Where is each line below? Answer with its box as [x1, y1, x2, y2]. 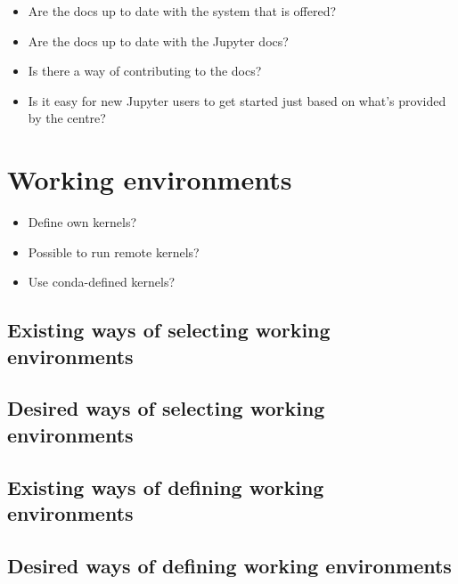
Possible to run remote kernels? [28, 242, 200, 261]
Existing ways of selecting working [7, 316, 331, 344]
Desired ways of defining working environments [7, 551, 452, 579]
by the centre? [28, 109, 106, 127]
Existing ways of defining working [7, 473, 324, 500]
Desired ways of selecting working [7, 394, 325, 422]
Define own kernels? [28, 213, 137, 231]
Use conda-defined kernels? [28, 272, 176, 291]
